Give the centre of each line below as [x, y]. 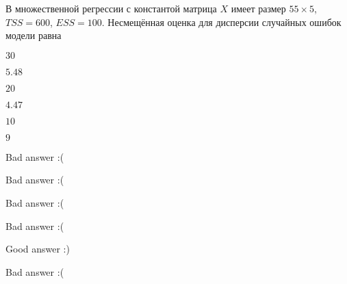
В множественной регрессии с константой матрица [111, 8]
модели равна [34, 35]
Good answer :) [38, 249]
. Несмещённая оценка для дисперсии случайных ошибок [221, 22]
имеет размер [258, 8]
